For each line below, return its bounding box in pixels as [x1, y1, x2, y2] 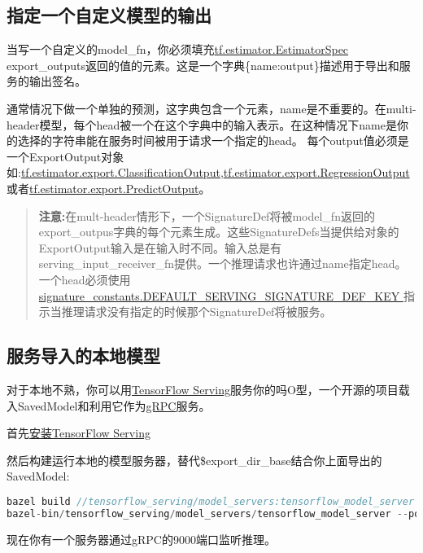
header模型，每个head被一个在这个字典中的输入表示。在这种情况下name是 [7, 116, 397, 133]
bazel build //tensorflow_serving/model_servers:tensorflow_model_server [7, 495, 415, 507]
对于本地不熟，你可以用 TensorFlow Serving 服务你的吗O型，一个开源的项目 [7, 380, 399, 397]
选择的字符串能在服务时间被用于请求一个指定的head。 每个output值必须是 [17, 132, 409, 149]
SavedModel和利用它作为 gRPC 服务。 [17, 397, 211, 414]
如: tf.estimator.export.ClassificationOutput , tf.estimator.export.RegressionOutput [7, 164, 410, 181]
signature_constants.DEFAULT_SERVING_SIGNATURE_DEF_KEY [38, 287, 400, 304]
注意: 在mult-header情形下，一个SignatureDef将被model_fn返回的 [38, 207, 375, 224]
